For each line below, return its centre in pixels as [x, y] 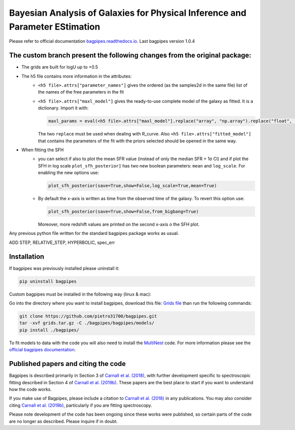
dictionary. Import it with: [63, 108]
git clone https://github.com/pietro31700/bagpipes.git [88, 316]
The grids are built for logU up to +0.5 [60, 67]
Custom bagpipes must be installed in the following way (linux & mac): [80, 294]
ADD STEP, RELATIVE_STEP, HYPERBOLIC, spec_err [62, 242]
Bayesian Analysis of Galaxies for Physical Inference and [128, 13]
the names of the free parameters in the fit [81, 92]
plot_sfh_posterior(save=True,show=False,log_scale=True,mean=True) [133, 186]
